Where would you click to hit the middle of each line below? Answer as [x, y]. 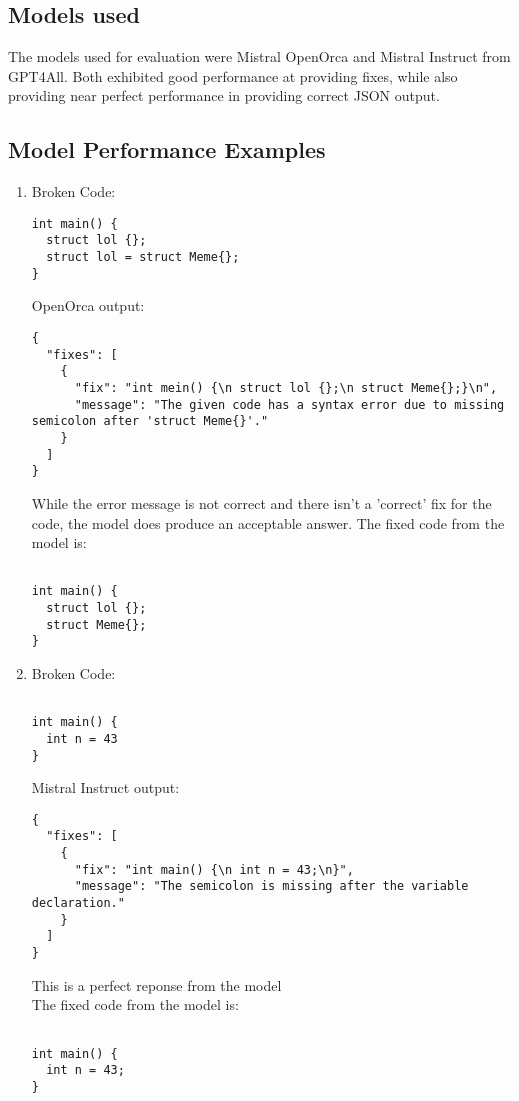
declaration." [78, 903]
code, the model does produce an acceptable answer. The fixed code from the [268, 522]
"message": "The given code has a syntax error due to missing [289, 404]
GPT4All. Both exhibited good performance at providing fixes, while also [233, 75]
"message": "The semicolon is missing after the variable [271, 886]
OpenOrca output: [88, 305]
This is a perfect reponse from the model [156, 984]
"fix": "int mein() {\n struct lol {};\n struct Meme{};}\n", [286, 387]
